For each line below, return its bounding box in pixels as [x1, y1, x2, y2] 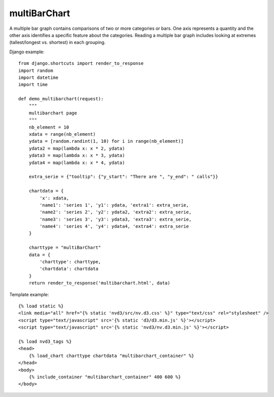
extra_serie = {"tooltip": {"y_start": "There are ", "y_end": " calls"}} [28, 174, 218, 180]
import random [18, 67, 53, 73]
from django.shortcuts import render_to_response [18, 61, 144, 66]
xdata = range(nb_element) [28, 132, 96, 137]
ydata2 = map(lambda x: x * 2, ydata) [28, 145, 125, 151]
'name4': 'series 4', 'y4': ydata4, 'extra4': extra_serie [39, 223, 189, 229]
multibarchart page [28, 110, 77, 116]
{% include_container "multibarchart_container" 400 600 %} [28, 374, 181, 380]
